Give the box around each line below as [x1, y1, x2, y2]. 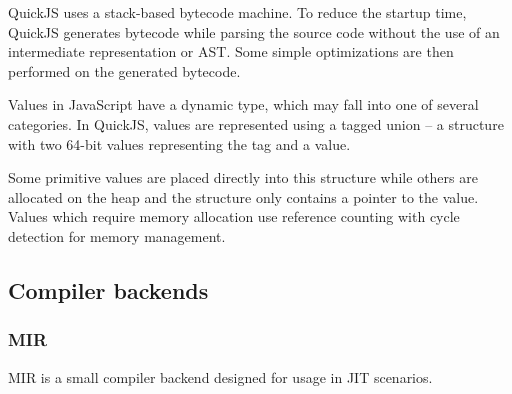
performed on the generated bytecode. [8, 60, 241, 81]
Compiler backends [8, 274, 209, 305]
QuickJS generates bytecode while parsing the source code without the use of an [8, 21, 500, 42]
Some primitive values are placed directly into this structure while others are [8, 167, 478, 188]
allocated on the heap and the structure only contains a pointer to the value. [8, 186, 479, 207]
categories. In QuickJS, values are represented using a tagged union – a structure [8, 113, 504, 134]
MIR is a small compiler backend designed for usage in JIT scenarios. [8, 366, 433, 387]
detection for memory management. [8, 225, 226, 246]
